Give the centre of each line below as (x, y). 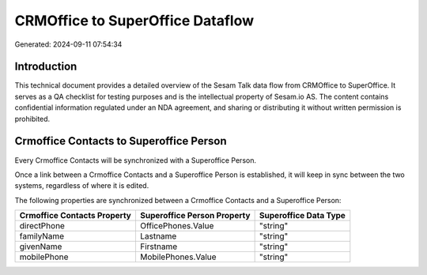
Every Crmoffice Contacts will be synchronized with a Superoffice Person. (136, 160)
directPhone (42, 226)
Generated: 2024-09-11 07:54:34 (68, 44)
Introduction (46, 67)
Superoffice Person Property (195, 216)
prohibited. (32, 119)
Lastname (158, 236)
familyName (42, 236)
